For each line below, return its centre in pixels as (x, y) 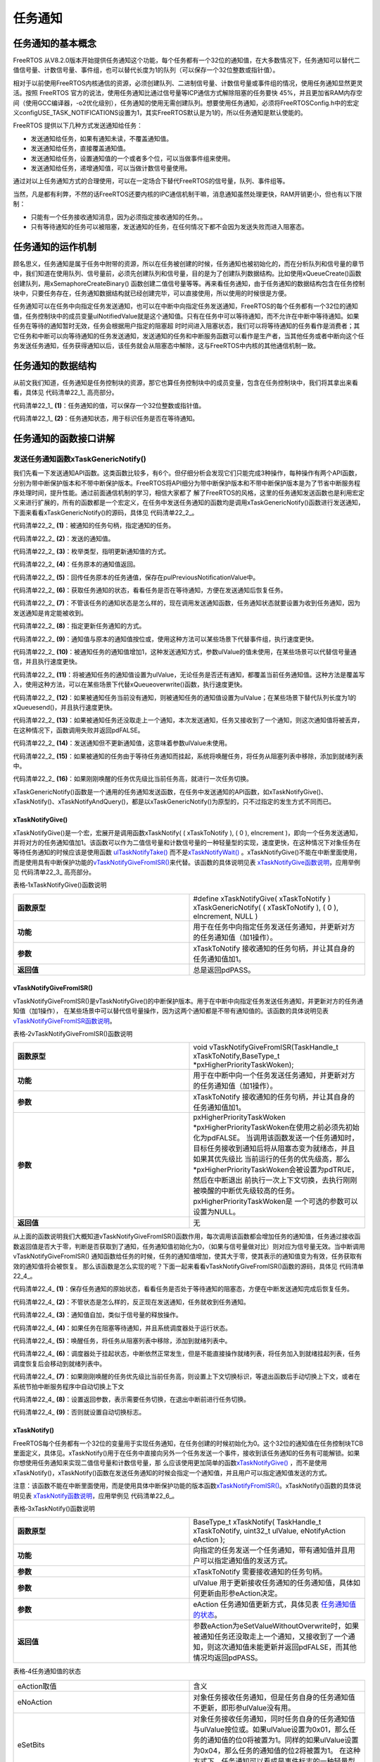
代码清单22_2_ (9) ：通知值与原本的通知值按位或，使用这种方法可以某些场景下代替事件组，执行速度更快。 (165, 639)
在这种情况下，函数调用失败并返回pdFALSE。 (78, 730)
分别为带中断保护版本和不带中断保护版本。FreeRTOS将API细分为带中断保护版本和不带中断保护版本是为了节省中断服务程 (186, 483)
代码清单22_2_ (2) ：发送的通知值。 (64, 538)
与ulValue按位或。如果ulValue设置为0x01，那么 (271, 1729)
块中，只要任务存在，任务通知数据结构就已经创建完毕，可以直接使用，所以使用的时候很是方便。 (152, 293)
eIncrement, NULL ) (226, 916)
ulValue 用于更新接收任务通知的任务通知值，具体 (273, 1583)
